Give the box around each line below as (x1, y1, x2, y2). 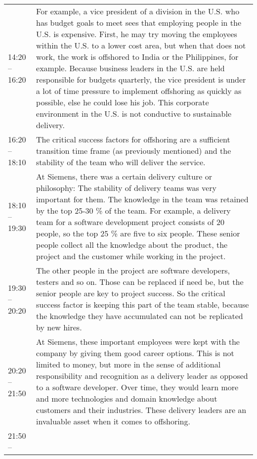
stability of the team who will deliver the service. (36, 156, 206, 168)
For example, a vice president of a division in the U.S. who (36, 5, 240, 17)
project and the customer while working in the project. (36, 250, 226, 262)
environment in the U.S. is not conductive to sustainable (36, 108, 232, 119)
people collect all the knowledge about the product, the (36, 239, 228, 250)
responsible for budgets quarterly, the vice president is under (36, 74, 246, 85)
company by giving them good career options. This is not (36, 347, 234, 359)
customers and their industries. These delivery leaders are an (36, 404, 247, 415)
